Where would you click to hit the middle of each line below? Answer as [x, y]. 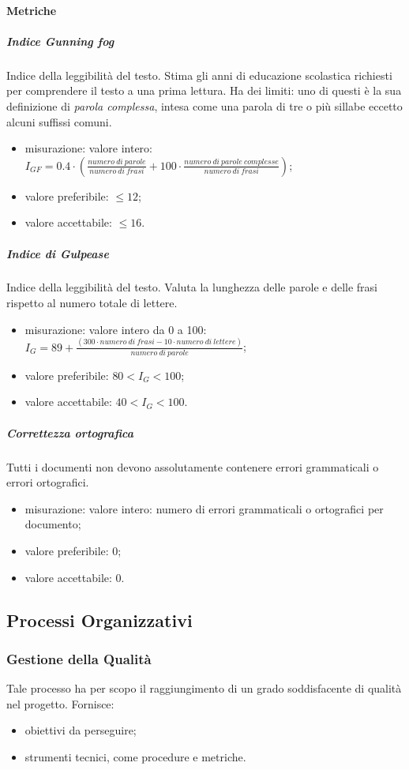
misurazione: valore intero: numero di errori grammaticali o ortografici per [204, 508]
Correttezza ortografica [70, 432]
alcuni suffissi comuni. [59, 121]
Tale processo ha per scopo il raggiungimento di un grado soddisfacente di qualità [204, 688]
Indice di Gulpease [58, 253]
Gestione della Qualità [79, 658]
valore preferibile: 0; [73, 550]
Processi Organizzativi [99, 620]
